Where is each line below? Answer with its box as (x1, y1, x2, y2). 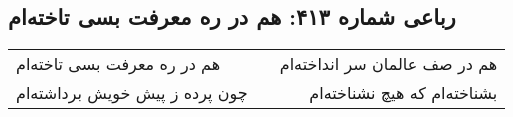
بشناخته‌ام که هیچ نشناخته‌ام (309, 81, 498, 105)
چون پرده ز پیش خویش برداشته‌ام (16, 81, 248, 105)
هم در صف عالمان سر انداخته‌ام (279, 52, 498, 76)
